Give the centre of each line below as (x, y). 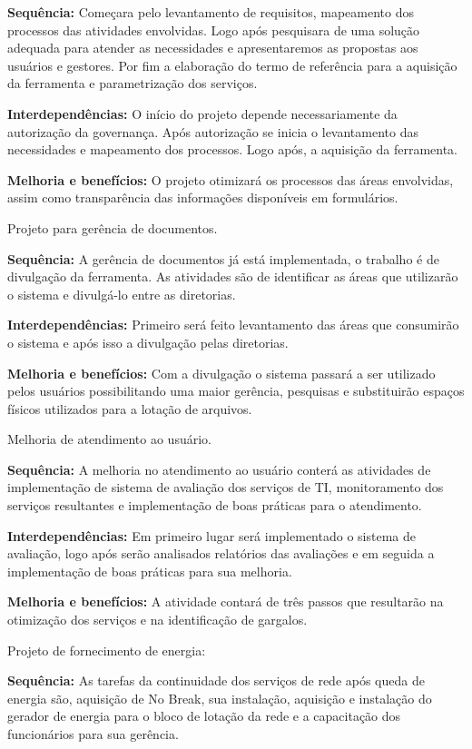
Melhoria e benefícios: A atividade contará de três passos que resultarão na (226, 601)
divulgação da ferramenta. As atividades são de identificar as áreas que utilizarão (233, 276)
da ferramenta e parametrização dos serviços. (133, 83)
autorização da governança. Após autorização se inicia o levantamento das (213, 131)
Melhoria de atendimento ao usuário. (109, 439)
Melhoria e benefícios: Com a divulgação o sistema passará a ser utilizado (221, 373)
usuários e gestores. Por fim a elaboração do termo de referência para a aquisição (232, 65)
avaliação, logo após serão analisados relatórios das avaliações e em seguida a (221, 553)
